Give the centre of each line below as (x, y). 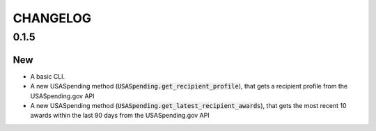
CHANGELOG (52, 18)
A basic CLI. (48, 76)
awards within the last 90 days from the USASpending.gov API (120, 116)
